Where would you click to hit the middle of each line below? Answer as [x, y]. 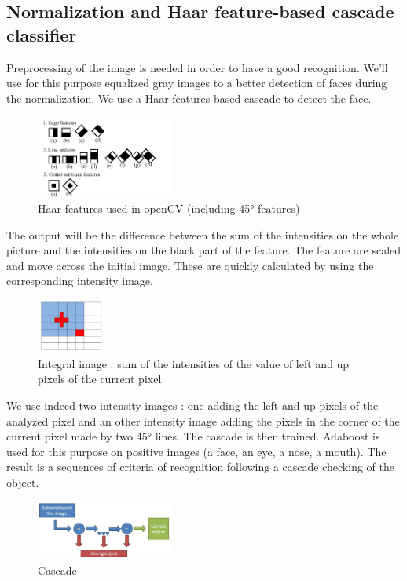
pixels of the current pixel [100, 379]
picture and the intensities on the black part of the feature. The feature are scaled [204, 250]
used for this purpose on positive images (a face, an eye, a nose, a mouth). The [196, 451]
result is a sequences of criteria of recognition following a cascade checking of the [200, 467]
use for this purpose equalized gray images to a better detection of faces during [197, 83]
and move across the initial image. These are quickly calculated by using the [190, 265]
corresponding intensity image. [80, 281]
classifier [42, 34]
